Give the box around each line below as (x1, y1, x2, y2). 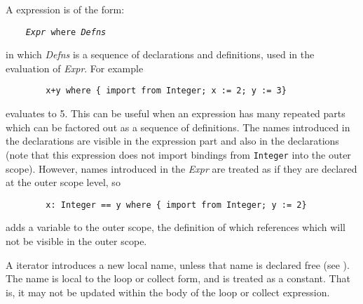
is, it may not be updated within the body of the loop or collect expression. (6, 284, 330, 299)
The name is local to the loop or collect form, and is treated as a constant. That (6, 271, 350, 286)
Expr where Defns (25, 27, 107, 37)
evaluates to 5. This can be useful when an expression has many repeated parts (6, 106, 345, 121)
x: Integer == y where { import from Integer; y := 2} (46, 199, 307, 210)
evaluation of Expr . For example (6, 60, 144, 75)
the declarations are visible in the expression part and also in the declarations (6, 133, 339, 148)
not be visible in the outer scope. (6, 233, 147, 248)
